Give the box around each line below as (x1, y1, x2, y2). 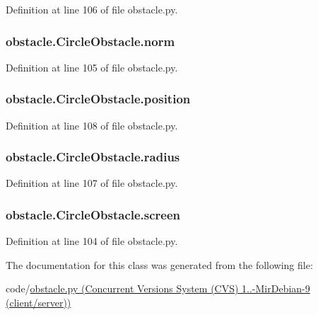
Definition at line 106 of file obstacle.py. (6, 2, 178, 16)
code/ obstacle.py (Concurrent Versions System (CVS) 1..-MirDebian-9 (6, 281, 310, 296)
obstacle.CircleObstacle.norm (6, 32, 175, 50)
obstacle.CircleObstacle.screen (6, 205, 181, 223)
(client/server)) (6, 295, 71, 310)
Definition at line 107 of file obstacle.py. (6, 176, 178, 190)
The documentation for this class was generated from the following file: (6, 257, 313, 272)
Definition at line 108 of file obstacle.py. (6, 118, 178, 132)
